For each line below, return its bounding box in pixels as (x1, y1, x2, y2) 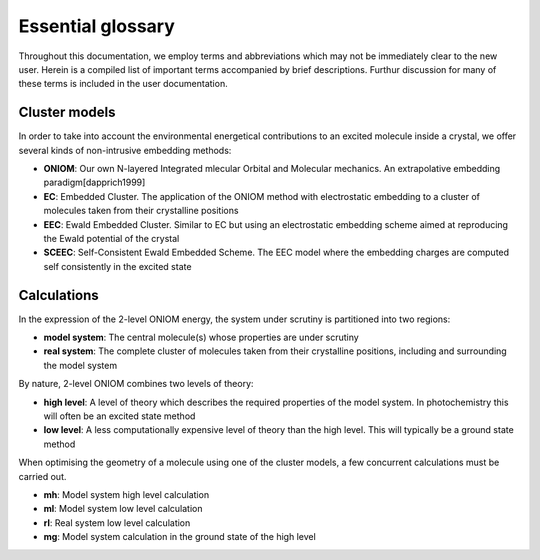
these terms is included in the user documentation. (18, 78, 229, 90)
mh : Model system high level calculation (43, 488, 210, 500)
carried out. (18, 470, 67, 482)
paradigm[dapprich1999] (43, 176, 146, 189)
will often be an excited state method (43, 410, 196, 422)
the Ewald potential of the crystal (43, 232, 180, 244)
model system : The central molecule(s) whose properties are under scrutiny (43, 331, 359, 344)
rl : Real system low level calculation (43, 516, 191, 529)
